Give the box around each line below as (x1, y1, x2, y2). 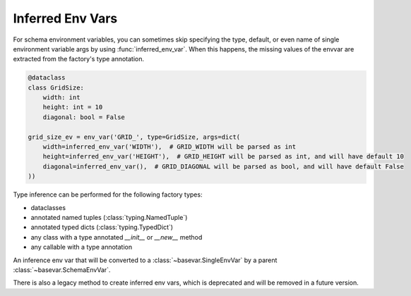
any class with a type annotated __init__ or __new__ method (30, 233, 203, 241)
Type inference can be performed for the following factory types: (13, 190, 203, 199)
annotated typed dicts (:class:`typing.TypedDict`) (30, 223, 173, 232)
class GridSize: (28, 83, 85, 92)
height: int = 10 (42, 103, 103, 111)
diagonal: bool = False (42, 113, 125, 121)
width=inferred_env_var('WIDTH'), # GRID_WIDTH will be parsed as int (42, 143, 297, 151)
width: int (42, 94, 81, 101)
